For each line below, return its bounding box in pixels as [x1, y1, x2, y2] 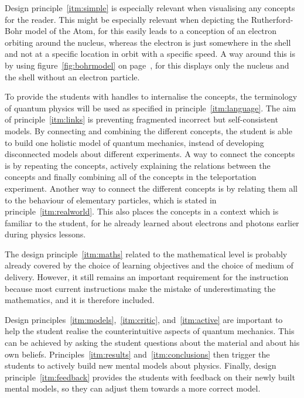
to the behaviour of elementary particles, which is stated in [5, 193, 217, 206]
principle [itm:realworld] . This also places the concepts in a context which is [5, 205, 279, 217]
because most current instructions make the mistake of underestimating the [5, 282, 276, 294]
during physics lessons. [5, 228, 86, 240]
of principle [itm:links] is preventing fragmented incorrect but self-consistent [5, 113, 278, 125]
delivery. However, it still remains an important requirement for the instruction [5, 271, 289, 283]
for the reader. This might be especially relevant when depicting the [5, 13, 249, 25]
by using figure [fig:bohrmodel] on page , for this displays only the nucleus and [5, 59, 289, 71]
